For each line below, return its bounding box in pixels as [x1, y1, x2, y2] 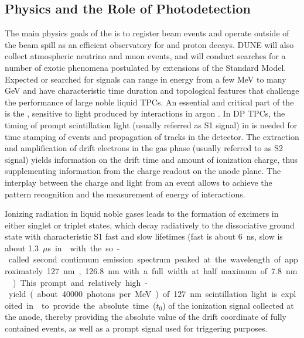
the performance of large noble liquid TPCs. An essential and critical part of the [5, 95, 294, 108]
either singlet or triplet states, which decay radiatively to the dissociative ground [5, 218, 295, 231]
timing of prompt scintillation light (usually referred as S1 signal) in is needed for [5, 118, 298, 131]
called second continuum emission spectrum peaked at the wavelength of [8, 253, 281, 265]
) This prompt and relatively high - [12, 276, 148, 288]
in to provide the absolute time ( [26, 299, 156, 311]
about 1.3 [5, 241, 39, 254]
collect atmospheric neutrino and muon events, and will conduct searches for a [5, 50, 286, 62]
